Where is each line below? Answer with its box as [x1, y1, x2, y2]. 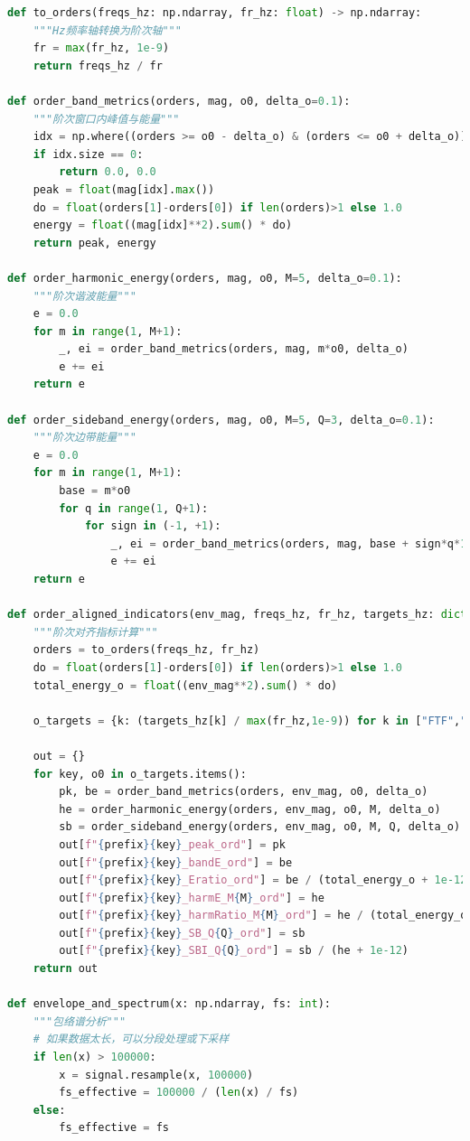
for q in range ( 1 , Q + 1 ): [59, 501, 209, 515]
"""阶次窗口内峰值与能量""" [33, 112, 180, 126]
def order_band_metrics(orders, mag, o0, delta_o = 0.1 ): [7, 94, 351, 108]
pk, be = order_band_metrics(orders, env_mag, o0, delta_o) [59, 785, 428, 799]
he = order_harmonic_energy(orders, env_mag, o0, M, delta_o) [59, 802, 441, 816]
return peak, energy [33, 236, 156, 249]
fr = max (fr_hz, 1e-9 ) [33, 42, 170, 55]
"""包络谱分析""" [33, 1015, 127, 1028]
